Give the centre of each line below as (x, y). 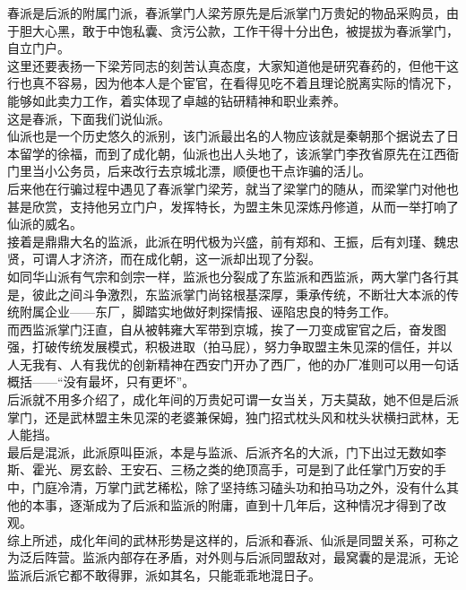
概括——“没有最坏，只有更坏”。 (101, 382)
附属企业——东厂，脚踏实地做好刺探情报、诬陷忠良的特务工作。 (207, 312)
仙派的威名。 (45, 224)
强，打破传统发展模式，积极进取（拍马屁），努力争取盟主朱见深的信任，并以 (230, 347)
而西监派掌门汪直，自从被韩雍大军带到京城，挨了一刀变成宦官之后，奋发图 (227, 329)
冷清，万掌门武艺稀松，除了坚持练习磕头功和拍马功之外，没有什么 (251, 487)
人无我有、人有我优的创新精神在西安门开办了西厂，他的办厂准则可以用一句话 (233, 364)
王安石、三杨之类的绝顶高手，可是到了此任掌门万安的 (276, 469)
